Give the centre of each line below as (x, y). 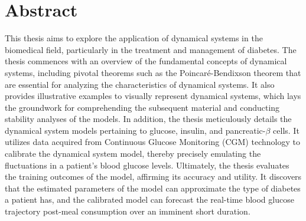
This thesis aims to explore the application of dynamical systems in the (134, 38)
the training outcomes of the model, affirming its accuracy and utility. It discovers (153, 177)
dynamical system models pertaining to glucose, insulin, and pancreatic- (135, 130)
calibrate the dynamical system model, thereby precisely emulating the (133, 154)
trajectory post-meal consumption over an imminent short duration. (128, 211)
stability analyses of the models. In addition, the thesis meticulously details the (148, 119)
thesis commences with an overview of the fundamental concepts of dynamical (146, 61)
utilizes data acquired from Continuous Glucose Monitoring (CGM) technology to (152, 142)
